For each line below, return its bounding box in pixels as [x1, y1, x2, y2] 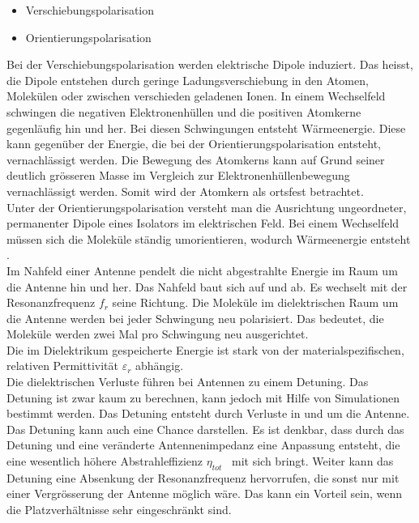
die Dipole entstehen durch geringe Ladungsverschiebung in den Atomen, [6, 71, 369, 88]
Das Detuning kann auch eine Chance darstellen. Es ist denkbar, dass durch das [6, 420, 404, 437]
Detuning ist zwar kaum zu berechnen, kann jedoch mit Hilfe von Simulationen [6, 389, 400, 406]
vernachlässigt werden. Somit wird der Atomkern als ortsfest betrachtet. [6, 182, 364, 199]
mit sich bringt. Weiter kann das [232, 453, 394, 470]
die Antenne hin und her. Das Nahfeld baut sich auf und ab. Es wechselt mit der [6, 278, 408, 295]
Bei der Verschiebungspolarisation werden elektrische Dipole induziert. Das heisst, [6, 56, 413, 73]
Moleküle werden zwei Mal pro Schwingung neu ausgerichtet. [6, 325, 309, 342]
